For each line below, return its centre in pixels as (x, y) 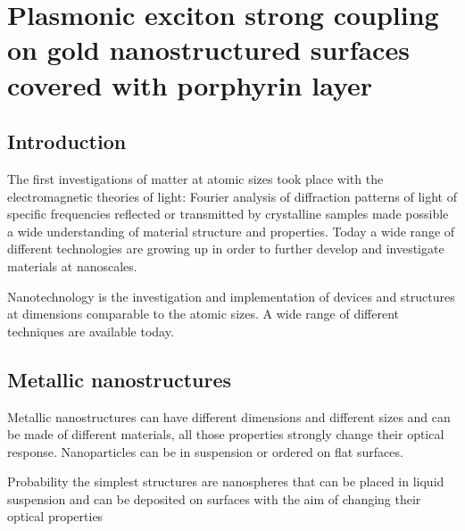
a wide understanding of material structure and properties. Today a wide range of (231, 231)
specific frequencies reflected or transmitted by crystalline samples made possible (228, 214)
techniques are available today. (91, 331)
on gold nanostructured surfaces (208, 50)
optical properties (55, 516)
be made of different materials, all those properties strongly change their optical (226, 434)
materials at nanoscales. (72, 265)
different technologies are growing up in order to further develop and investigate (226, 249)
